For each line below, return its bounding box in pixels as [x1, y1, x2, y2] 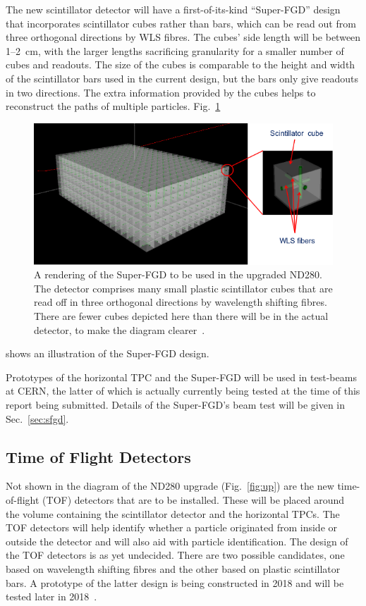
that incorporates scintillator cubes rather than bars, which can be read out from [6, 16, 356, 30]
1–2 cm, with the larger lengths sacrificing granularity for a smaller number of [6, 43, 344, 58]
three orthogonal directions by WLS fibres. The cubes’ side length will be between [6, 30, 361, 44]
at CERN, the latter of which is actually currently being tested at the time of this [6, 383, 360, 398]
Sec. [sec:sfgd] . [6, 411, 69, 426]
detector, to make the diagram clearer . [34, 322, 205, 337]
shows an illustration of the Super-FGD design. [6, 346, 209, 361]
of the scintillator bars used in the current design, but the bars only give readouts [6, 70, 359, 85]
